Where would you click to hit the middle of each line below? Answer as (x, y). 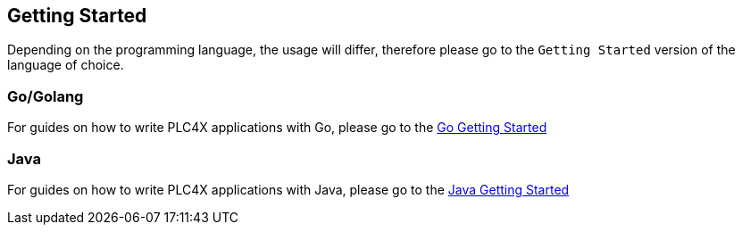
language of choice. (66, 65)
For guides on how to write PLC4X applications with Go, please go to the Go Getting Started (277, 128)
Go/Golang (46, 96)
